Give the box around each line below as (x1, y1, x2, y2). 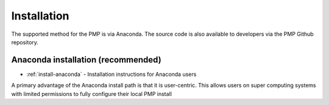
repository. (11, 38, 39, 46)
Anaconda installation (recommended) (11, 55, 161, 65)
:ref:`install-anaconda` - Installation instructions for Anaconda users (26, 70, 197, 78)
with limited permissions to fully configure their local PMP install (11, 90, 172, 97)
